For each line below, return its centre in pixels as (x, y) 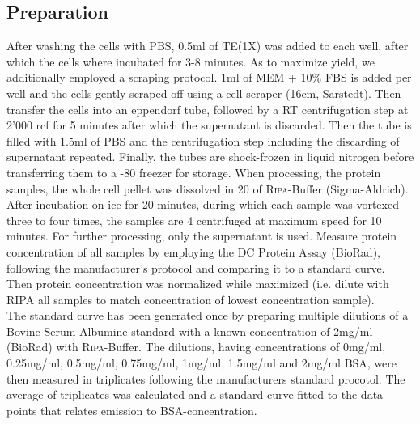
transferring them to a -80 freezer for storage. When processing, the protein (194, 172)
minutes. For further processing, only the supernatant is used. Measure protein (202, 236)
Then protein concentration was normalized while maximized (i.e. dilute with (198, 284)
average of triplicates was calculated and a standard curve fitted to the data (195, 394)
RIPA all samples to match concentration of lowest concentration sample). (191, 299)
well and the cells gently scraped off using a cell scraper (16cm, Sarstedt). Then (204, 93)
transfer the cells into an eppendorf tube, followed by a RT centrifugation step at (208, 109)
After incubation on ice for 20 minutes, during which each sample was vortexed (203, 204)
